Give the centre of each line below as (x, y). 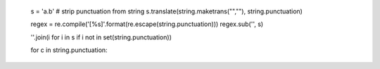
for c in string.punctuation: (69, 50)
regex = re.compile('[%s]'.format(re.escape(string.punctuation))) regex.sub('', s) (147, 24)
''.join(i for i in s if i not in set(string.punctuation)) (101, 37)
